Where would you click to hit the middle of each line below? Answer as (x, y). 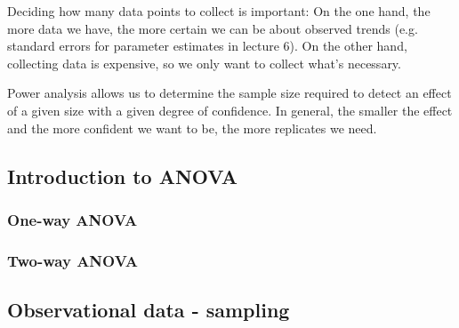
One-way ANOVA (72, 219)
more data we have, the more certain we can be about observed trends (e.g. (213, 28)
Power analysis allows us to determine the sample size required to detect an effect (229, 93)
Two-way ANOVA (73, 260)
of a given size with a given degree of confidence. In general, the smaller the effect (230, 110)
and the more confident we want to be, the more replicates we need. (192, 128)
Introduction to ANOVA (123, 176)
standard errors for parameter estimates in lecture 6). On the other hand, (207, 46)
